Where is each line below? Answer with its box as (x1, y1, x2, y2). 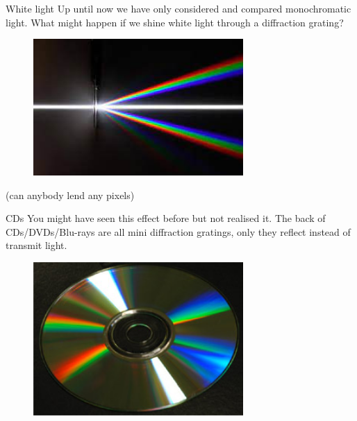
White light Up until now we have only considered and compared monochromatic (6, 1, 351, 15)
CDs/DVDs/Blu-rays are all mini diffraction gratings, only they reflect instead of (6, 224, 351, 239)
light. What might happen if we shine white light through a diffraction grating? (6, 15, 344, 29)
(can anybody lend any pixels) (6, 187, 135, 202)
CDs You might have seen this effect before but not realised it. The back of (6, 211, 326, 225)
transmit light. (6, 238, 67, 252)
